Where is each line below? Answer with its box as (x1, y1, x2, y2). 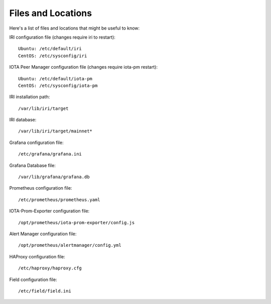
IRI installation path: (9, 94, 50, 100)
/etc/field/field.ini (18, 288, 71, 293)
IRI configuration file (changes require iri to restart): (9, 34, 115, 40)
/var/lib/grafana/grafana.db (18, 174, 90, 180)
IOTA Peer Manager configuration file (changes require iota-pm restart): (9, 64, 158, 70)
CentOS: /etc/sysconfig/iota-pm (18, 83, 98, 88)
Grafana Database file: (9, 162, 56, 168)
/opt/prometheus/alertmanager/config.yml (18, 242, 121, 248)
